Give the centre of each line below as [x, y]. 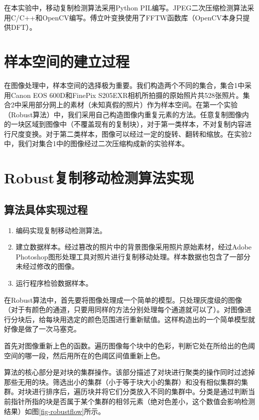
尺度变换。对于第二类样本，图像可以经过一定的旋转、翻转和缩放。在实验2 [131, 133]
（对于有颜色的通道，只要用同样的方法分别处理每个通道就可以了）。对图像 [124, 309]
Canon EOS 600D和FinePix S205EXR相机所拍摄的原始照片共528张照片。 [127, 95]
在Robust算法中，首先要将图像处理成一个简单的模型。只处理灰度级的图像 [123, 299]
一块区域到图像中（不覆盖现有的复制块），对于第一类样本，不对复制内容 [128, 124]
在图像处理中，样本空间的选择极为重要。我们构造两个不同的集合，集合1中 [124, 85]
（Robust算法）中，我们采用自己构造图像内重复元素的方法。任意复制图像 [123, 114]
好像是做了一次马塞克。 [42, 329]
